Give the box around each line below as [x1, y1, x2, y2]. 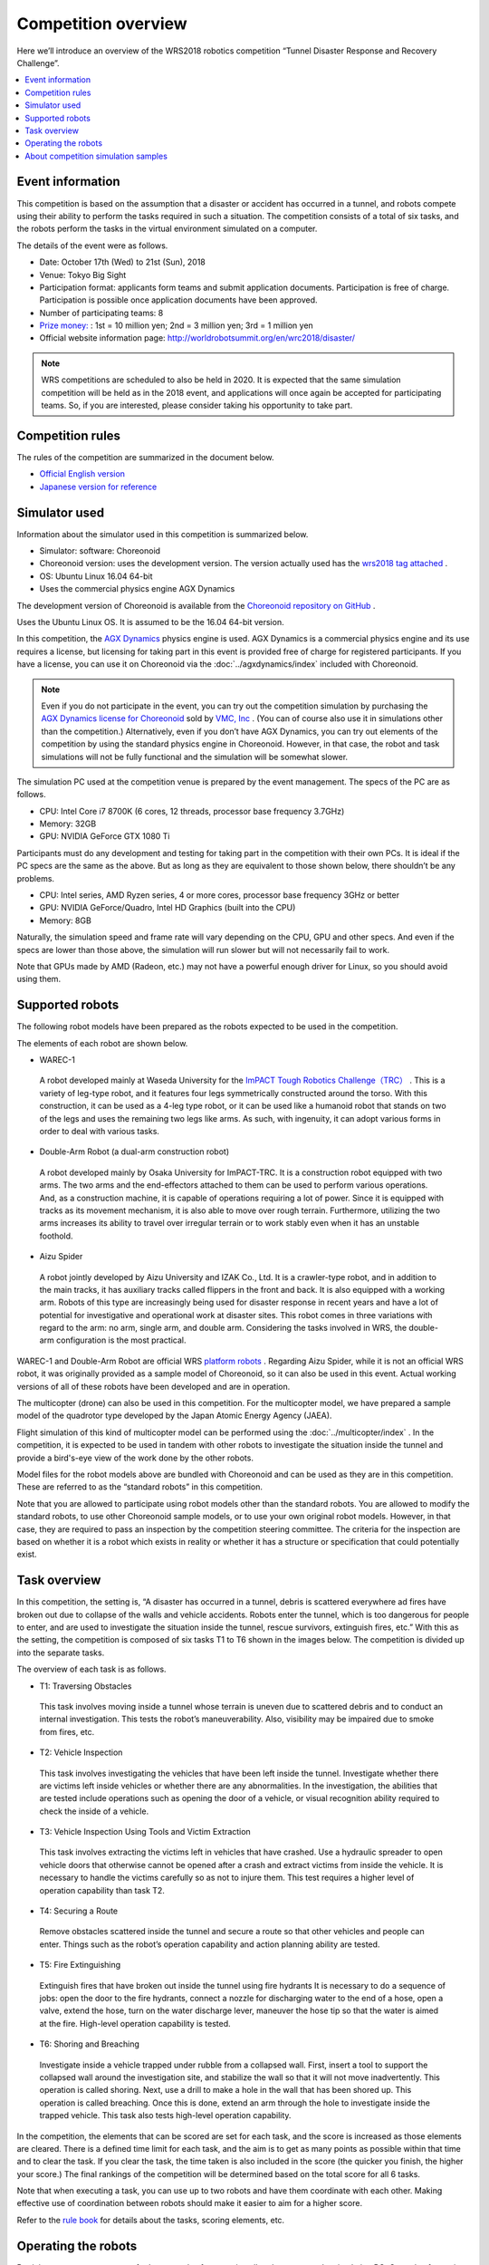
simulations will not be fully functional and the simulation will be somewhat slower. [41, 751, 349, 762]
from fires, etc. [39, 1726, 95, 1737]
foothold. [39, 1230, 73, 1241]
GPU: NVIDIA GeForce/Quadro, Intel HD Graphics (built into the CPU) [39, 902, 296, 913]
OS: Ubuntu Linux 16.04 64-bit [39, 571, 153, 582]
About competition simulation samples [24, 150, 168, 161]
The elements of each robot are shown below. [16, 1037, 188, 1048]
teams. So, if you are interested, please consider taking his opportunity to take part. [41, 400, 353, 411]
